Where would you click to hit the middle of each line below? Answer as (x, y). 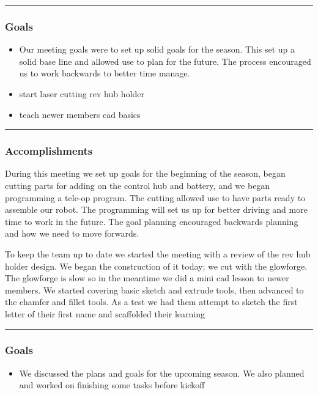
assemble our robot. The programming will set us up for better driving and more (156, 209)
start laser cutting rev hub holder (82, 94)
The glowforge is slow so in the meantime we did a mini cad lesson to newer (147, 278)
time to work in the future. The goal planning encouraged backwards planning (152, 221)
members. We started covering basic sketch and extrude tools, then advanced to (154, 290)
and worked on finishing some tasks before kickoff (112, 385)
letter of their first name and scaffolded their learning (105, 313)
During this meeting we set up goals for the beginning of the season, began (145, 173)
